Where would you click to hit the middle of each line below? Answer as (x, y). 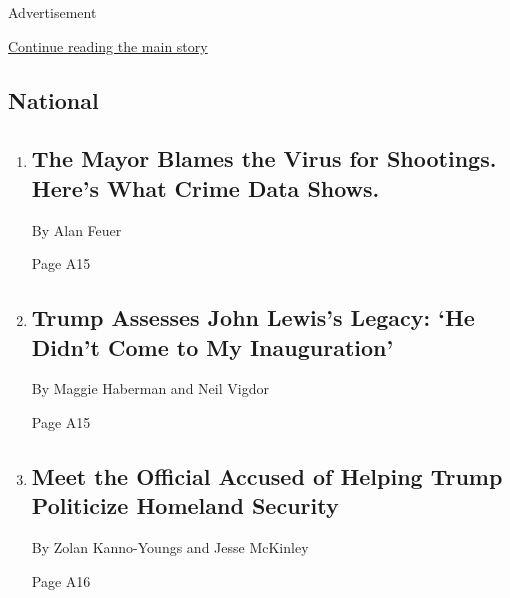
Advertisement (52, 12)
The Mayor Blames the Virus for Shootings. (264, 158)
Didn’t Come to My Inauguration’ (212, 346)
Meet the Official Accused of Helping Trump (267, 475)
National (53, 99)
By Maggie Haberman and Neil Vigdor (150, 388)
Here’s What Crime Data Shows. (205, 187)
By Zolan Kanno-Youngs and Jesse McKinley (170, 547)
